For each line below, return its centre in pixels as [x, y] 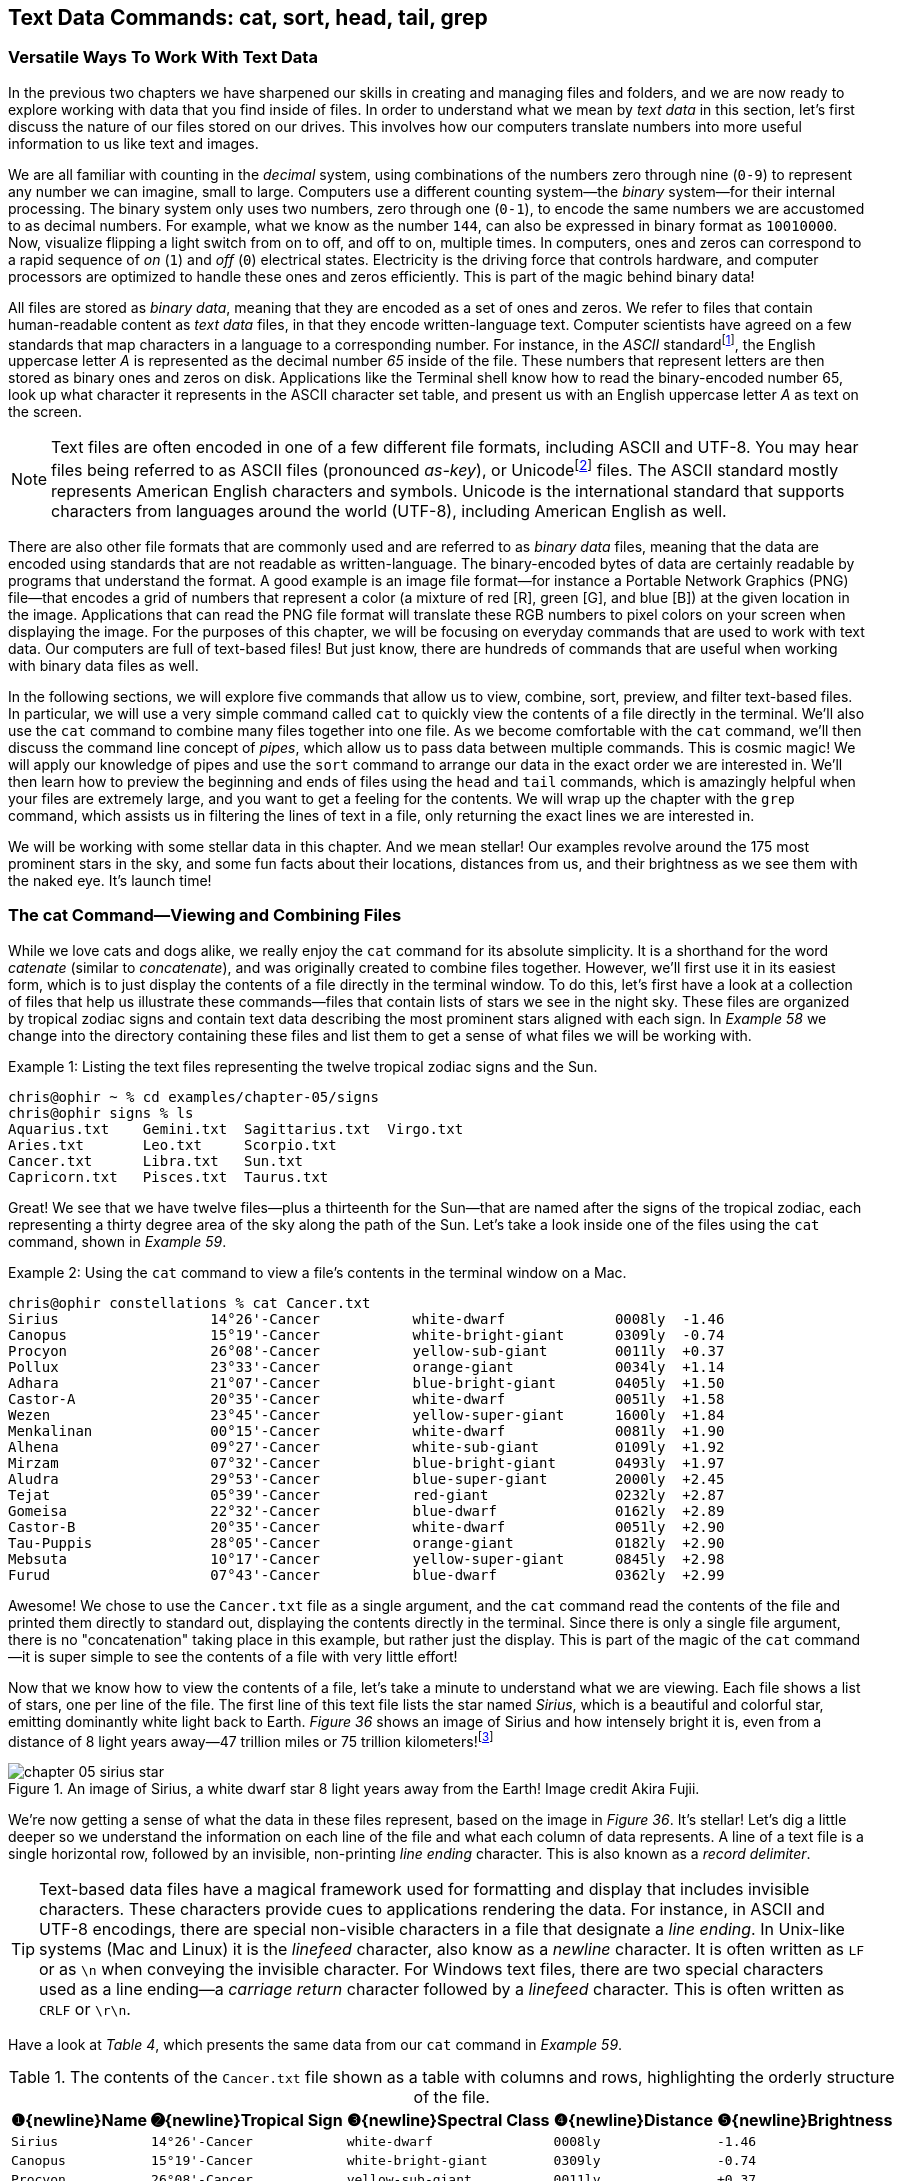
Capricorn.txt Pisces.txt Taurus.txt [168, 1176]
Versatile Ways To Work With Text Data [163, 57]
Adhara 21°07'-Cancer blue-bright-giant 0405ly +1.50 [366, 1382]
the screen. [45, 412]
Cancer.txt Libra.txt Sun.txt [156, 1160]
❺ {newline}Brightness [805, 2120]
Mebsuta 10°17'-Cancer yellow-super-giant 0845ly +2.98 [366, 1558]
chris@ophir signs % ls [101, 1112]
